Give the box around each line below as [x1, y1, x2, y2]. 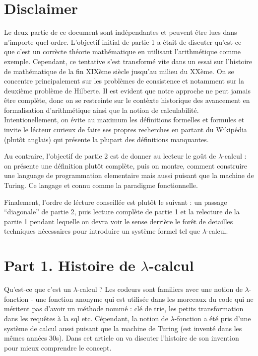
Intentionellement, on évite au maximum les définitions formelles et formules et [4, 114, 245, 125]
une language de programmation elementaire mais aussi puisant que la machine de [4, 170, 254, 180]
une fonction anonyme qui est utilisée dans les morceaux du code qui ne [35, 293, 254, 304]
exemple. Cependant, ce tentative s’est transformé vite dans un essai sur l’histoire [4, 56, 253, 66]
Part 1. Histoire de [4, 255, 135, 275]
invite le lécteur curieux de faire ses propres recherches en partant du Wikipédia [4, 124, 247, 135]
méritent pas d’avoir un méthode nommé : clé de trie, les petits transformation [4, 303, 244, 314]
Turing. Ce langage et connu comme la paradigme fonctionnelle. [4, 180, 198, 190]
